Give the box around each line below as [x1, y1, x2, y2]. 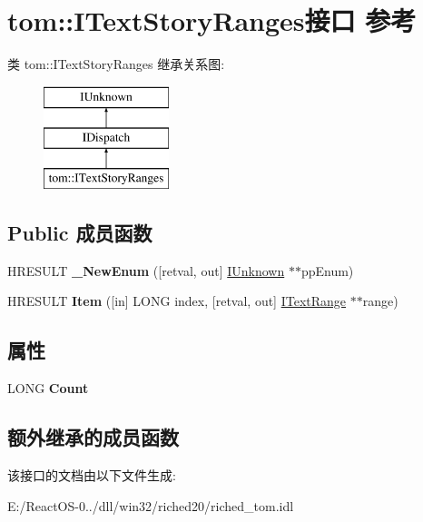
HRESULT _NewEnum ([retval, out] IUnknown [7, 261, 285, 280]
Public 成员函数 [7, 219, 152, 247]
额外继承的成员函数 [7, 423, 179, 451]
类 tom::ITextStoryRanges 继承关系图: [7, 54, 225, 74]
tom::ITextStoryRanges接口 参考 [7, 2, 417, 39]
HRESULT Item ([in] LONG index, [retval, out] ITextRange [7, 291, 347, 310]
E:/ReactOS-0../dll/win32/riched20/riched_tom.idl [7, 496, 294, 515]
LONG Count [7, 379, 89, 398]
